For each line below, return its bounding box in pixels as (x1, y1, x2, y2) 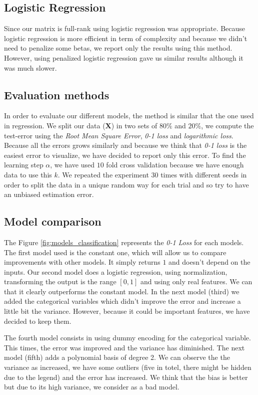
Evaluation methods (4, 87, 109, 102)
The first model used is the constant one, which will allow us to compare (4, 247, 226, 257)
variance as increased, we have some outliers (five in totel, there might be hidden (4, 362, 251, 372)
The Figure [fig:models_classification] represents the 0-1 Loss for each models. (4, 237, 244, 247)
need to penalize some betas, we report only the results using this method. (4, 43, 232, 53)
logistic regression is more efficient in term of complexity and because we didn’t (4, 33, 247, 43)
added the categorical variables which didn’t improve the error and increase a (4, 296, 241, 306)
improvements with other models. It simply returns (4, 257, 160, 267)
